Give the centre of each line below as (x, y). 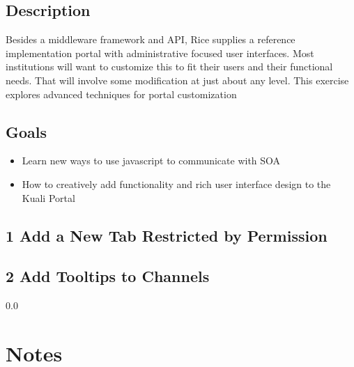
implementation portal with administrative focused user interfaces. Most (160, 53)
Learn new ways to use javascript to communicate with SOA (151, 161)
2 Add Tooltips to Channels (108, 276)
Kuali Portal (48, 197)
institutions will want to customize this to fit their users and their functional (169, 67)
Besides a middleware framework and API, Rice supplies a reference (151, 39)
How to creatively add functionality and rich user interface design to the (176, 183)
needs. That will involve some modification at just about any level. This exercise (177, 80)
